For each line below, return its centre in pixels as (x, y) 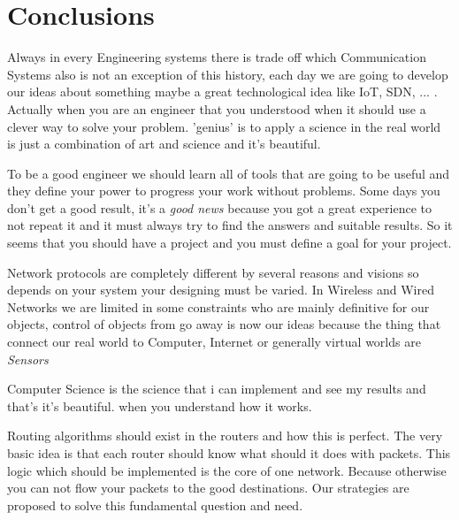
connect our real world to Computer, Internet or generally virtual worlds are (214, 342)
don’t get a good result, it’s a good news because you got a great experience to (219, 207)
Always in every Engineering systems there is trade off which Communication (217, 57)
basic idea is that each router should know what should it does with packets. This (229, 453)
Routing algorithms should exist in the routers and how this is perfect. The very (225, 436)
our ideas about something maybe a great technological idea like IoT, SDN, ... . (222, 92)
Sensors (28, 359)
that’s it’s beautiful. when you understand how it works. (160, 405)
